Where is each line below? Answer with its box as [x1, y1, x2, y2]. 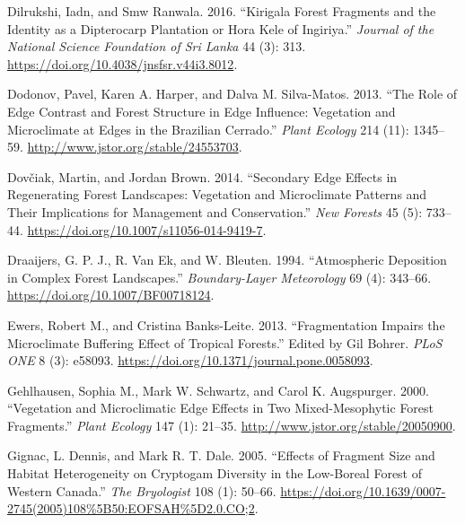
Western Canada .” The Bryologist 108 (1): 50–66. [7, 481, 276, 500]
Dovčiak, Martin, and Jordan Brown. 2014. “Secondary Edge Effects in [7, 167, 398, 186]
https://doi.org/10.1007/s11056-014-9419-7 [27, 220, 263, 239]
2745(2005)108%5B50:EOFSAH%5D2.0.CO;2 [7, 499, 255, 518]
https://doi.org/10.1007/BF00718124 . [7, 285, 215, 304]
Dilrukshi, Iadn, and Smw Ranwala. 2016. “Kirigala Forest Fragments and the [7, 2, 436, 20]
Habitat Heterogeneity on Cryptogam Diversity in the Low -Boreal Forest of [7, 464, 423, 483]
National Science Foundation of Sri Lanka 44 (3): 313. [7, 37, 306, 56]
